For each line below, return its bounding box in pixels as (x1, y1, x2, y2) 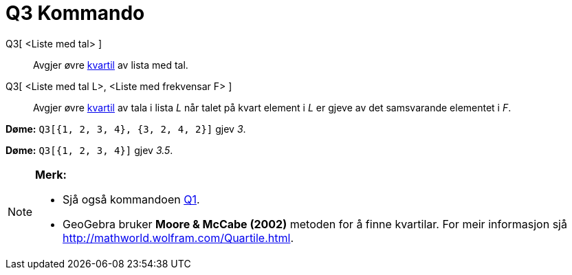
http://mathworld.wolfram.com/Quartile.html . (63, 230, 294, 245)
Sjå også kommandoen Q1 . (63, 192, 200, 206)
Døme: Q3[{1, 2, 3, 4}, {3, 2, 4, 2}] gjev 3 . (5, 122, 246, 135)
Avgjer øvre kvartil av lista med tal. (33, 58, 188, 71)
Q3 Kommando (5, 1, 145, 25)
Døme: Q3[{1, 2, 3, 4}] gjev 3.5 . (5, 144, 173, 156)
